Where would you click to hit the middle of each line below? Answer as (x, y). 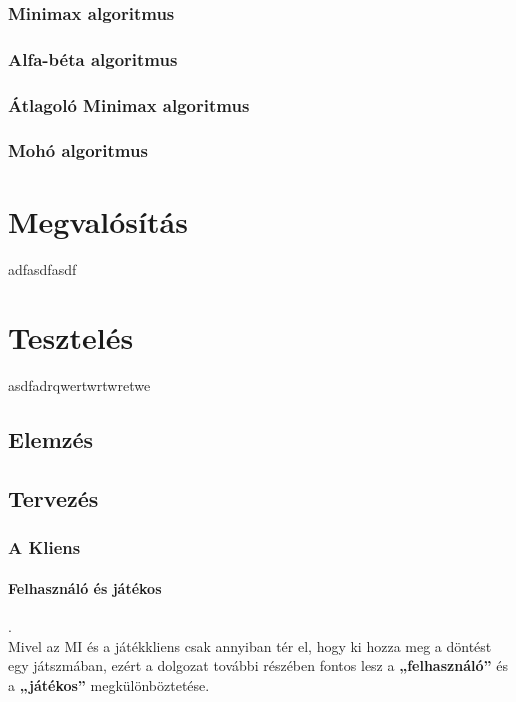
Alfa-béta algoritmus (93, 58)
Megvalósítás (98, 220)
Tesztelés (71, 337)
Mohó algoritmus (78, 150)
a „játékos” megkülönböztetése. (109, 684)
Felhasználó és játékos (85, 587)
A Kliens (44, 547)
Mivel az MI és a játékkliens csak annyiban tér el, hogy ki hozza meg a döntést (250, 645)
